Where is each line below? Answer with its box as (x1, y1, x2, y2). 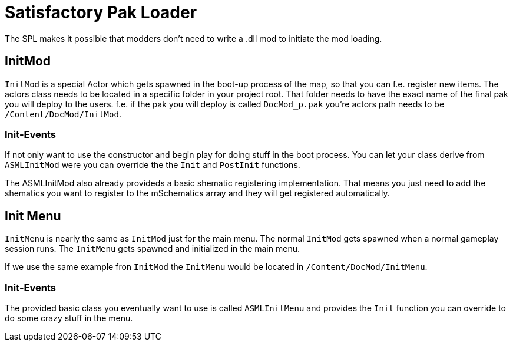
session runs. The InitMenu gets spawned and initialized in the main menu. (5, 243, 300, 254)
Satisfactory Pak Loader (5, 2, 197, 22)
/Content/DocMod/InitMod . (5, 108, 121, 119)
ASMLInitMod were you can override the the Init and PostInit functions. (5, 160, 300, 170)
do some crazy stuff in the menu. (5, 312, 133, 323)
